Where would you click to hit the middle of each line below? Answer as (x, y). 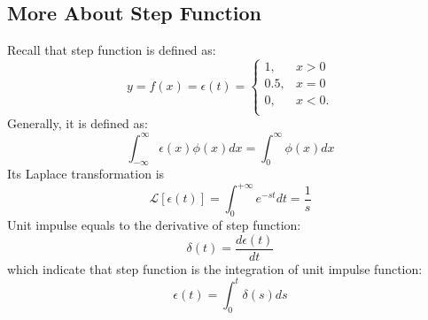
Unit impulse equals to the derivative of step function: (154, 225)
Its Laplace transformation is (86, 174)
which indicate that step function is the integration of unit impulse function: (215, 268)
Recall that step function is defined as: (112, 50)
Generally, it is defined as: (78, 123)
